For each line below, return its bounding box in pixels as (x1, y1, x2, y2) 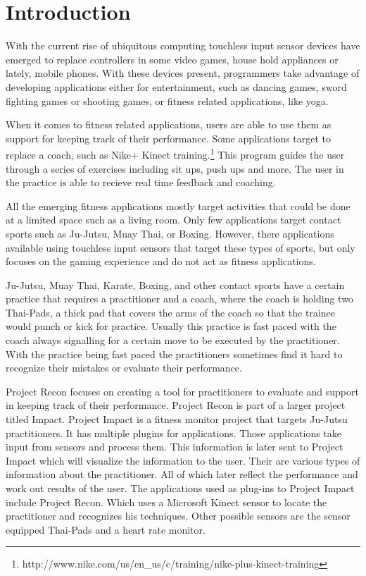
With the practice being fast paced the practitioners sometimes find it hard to (6, 346, 343, 361)
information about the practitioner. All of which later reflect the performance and (6, 467, 358, 482)
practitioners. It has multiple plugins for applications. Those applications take (6, 425, 342, 440)
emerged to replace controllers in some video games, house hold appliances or (6, 51, 339, 66)
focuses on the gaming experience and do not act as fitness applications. (6, 254, 316, 269)
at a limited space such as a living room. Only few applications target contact (6, 212, 341, 227)
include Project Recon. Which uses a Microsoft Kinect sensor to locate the (6, 494, 327, 509)
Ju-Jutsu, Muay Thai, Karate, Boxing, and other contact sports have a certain (6, 277, 345, 292)
